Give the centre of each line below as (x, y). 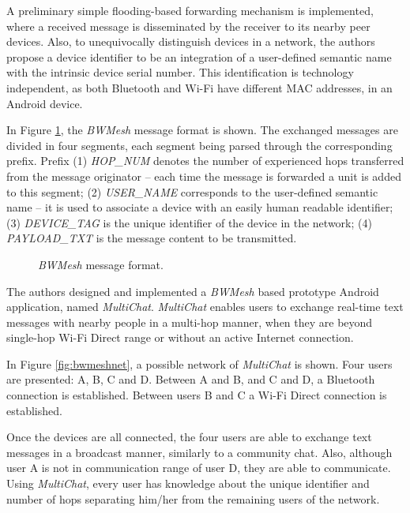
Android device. (45, 103)
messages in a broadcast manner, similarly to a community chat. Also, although (199, 452)
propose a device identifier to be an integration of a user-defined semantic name (199, 56)
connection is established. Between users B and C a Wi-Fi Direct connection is (197, 395)
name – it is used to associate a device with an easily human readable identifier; (200, 207)
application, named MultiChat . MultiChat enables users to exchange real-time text (205, 307)
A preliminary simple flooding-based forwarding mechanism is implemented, (190, 10)
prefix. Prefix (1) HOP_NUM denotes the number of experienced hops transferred (205, 161)
